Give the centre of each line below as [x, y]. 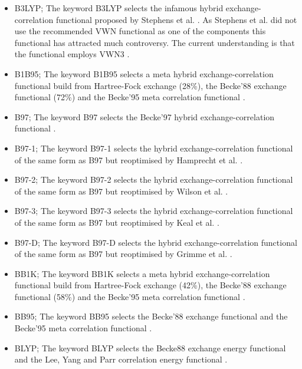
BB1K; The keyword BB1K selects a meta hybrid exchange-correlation [142, 273]
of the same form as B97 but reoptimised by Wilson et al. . [121, 191]
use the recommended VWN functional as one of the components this [140, 31]
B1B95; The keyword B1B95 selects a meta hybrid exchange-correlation [144, 73]
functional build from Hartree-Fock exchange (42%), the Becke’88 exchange [150, 285]
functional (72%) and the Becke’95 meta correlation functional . [130, 97]
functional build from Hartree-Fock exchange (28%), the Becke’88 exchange [150, 85]
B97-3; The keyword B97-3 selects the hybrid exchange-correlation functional [154, 211]
